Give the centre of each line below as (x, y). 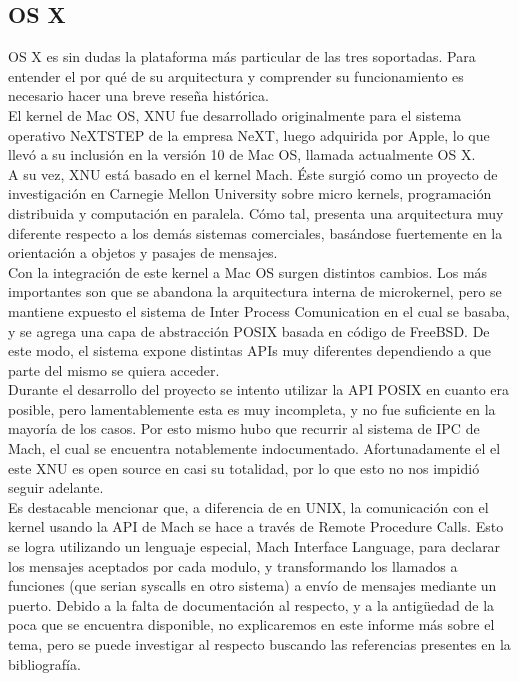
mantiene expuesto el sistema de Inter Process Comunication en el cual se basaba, (259, 310)
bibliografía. (44, 663)
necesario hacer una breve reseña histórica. (138, 95)
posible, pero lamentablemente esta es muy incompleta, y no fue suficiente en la (252, 408)
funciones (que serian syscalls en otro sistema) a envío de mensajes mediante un (252, 585)
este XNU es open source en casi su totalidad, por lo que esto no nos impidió (244, 467)
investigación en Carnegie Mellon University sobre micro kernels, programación (250, 193)
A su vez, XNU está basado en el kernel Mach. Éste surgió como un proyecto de (253, 173)
